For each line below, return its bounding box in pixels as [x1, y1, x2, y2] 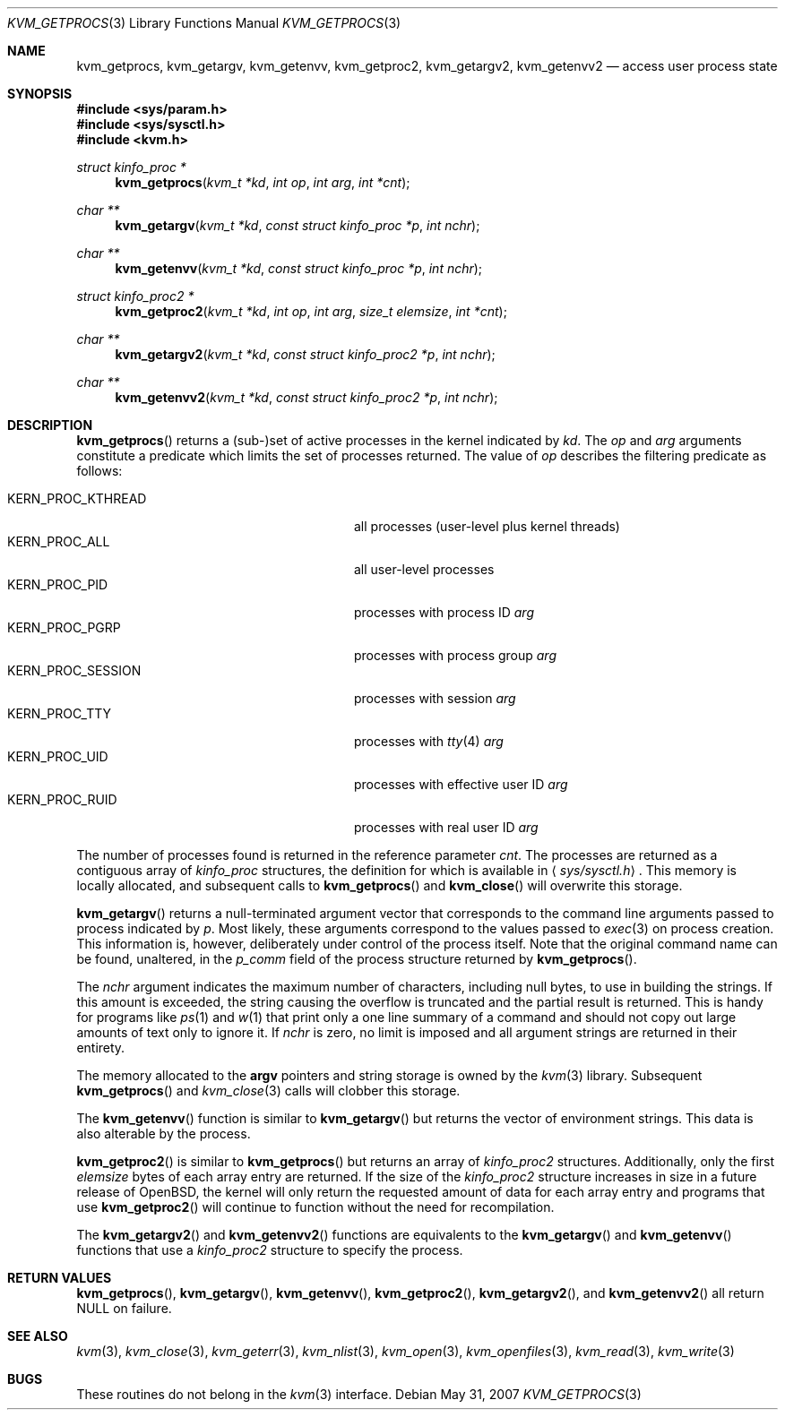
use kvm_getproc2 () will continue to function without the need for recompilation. [76, 1199, 555, 1215]
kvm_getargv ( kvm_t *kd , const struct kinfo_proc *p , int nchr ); [115, 218, 480, 233]
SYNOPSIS [7, 86, 73, 101]
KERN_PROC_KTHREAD [7, 491, 147, 506]
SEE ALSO [7, 1328, 68, 1344]
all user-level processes [354, 562, 495, 577]
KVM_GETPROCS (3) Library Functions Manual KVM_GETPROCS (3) [7, 15, 401, 30]
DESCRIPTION [7, 417, 93, 433]
